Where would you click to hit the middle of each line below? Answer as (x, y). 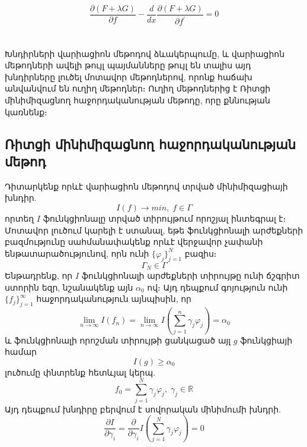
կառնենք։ (26, 111)
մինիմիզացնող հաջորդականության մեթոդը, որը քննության (137, 100)
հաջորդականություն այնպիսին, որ (114, 299)
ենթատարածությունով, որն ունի (77, 253)
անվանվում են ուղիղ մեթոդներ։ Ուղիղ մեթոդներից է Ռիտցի (138, 88)
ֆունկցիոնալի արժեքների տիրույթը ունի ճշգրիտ (191, 275)
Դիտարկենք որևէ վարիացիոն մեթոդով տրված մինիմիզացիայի (146, 186)
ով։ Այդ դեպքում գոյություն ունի (218, 287)
